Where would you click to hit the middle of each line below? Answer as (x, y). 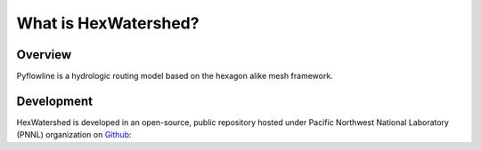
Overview (44, 55)
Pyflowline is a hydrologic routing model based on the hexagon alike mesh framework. (175, 76)
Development (55, 101)
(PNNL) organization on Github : (74, 135)
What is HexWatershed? (108, 23)
